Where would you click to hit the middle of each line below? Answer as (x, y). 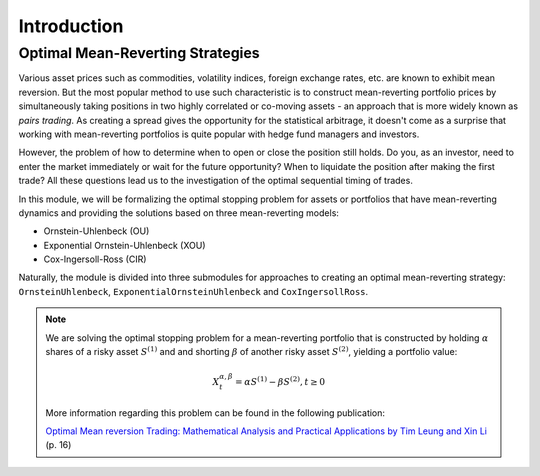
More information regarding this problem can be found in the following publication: (215, 412)
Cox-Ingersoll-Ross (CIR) (95, 259)
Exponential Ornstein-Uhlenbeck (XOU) (124, 245)
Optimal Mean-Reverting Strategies (139, 53)
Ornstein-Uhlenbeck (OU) (96, 231)
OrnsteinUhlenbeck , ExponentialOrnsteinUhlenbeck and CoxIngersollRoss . (193, 291)
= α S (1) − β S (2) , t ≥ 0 (280, 381)
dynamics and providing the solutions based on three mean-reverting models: (179, 212)
